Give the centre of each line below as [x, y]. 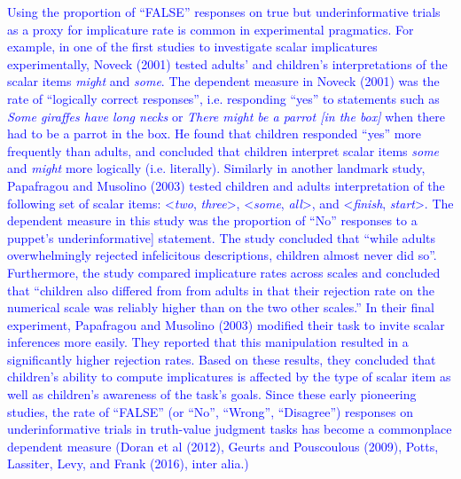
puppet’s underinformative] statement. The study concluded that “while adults [222, 237]
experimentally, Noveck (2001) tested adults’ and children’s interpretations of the [227, 63]
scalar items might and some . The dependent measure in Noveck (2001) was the [223, 81]
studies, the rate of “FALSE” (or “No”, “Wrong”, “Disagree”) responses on [210, 411]
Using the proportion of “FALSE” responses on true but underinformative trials [224, 12]
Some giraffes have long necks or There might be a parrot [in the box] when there [226, 116]
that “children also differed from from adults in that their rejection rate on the [221, 290]
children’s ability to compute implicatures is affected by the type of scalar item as [229, 377]
